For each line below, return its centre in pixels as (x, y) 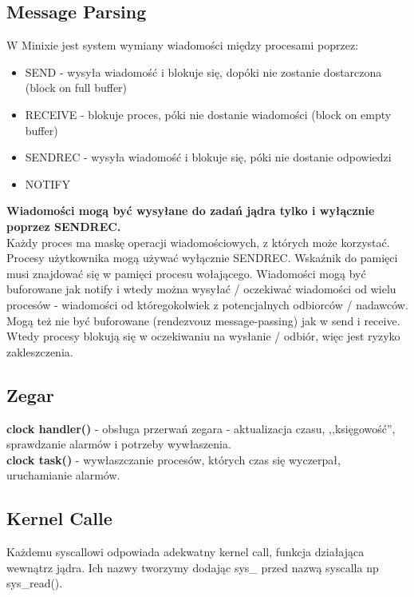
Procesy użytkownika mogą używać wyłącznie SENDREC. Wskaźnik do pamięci (202, 258)
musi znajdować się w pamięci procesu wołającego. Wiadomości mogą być (186, 273)
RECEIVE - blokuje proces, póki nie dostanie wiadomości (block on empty (208, 114)
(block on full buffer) (76, 88)
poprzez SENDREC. (64, 226)
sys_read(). (35, 583)
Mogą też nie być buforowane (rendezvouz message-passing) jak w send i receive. (203, 320)
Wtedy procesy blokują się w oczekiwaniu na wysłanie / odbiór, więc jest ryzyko (203, 336)
